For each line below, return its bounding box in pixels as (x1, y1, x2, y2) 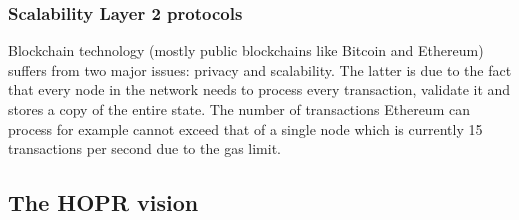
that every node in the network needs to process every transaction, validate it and (8, 79, 511, 100)
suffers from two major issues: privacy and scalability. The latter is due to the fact (8, 59, 512, 80)
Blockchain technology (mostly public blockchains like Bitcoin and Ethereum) (8, 40, 484, 61)
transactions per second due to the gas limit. (8, 138, 281, 159)
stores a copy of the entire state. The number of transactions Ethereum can (8, 99, 470, 119)
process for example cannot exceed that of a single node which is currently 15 (8, 118, 483, 139)
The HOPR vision (8, 187, 199, 218)
